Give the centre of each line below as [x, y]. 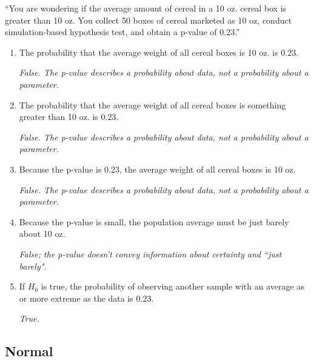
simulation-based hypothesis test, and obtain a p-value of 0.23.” [122, 32]
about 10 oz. [42, 233]
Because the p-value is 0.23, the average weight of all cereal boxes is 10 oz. [157, 169]
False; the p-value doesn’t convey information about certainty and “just [150, 253]
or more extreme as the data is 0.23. [86, 298]
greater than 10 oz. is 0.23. [69, 117]
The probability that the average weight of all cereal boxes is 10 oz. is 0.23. [159, 52]
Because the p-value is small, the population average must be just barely [154, 221]
